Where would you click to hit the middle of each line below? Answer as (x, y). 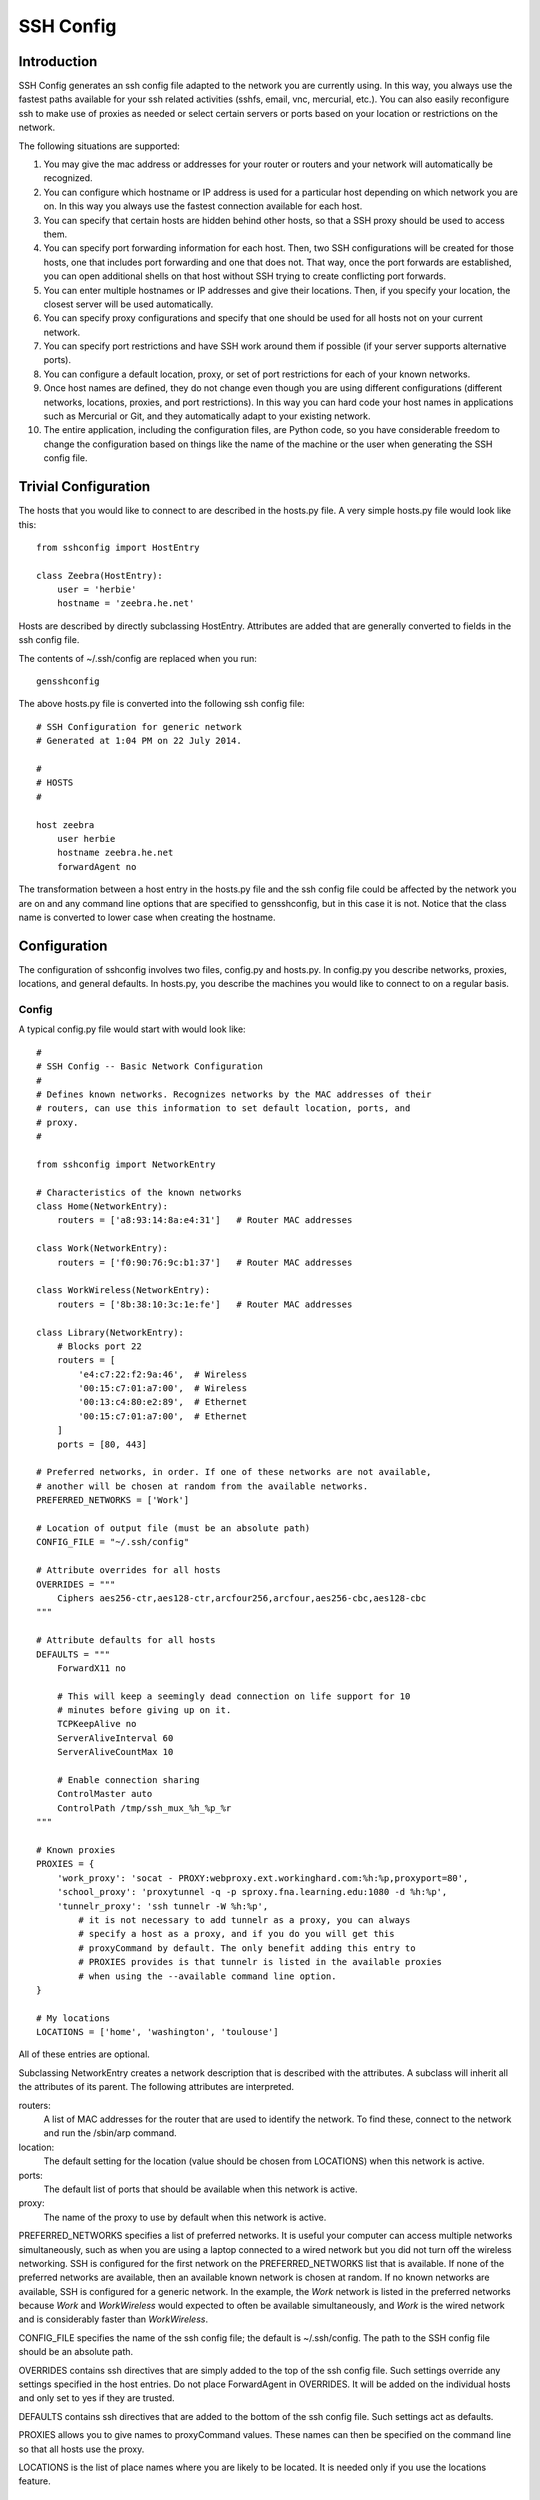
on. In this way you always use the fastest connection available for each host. (203, 206)
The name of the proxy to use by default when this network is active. (185, 2217)
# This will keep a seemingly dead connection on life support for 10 (233, 1696)
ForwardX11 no (91, 1668)
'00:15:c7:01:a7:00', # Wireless (163, 1388)
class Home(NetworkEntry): (102, 1206)
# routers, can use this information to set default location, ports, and (223, 1108)
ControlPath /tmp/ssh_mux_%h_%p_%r (144, 1808)
